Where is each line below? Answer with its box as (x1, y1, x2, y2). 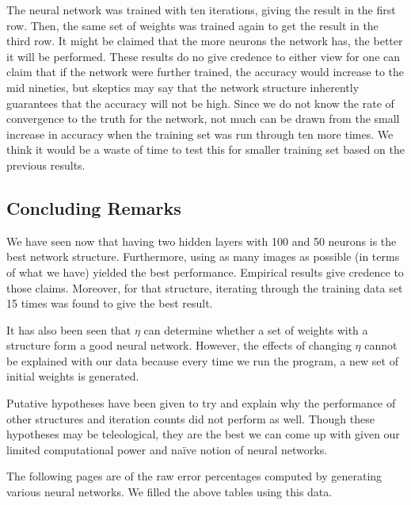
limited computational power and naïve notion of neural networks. (6, 441, 328, 457)
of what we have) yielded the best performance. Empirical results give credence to (6, 263, 404, 280)
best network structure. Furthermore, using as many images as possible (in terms (6, 248, 400, 265)
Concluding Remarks (6, 195, 181, 220)
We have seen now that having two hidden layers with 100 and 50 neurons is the (6, 232, 397, 249)
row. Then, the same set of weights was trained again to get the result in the (6, 17, 379, 33)
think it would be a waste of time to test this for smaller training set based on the (6, 141, 405, 158)
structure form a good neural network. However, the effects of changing (6, 337, 352, 354)
